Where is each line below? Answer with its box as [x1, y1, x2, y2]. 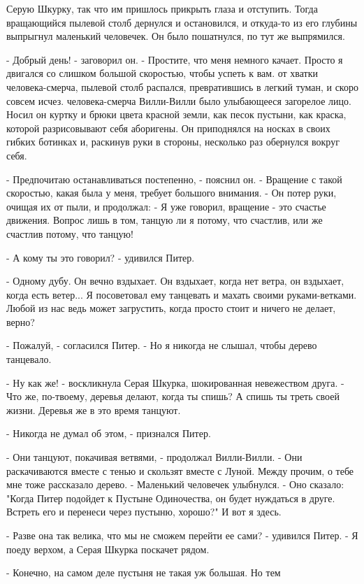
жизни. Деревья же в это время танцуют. [6, 402, 181, 417]
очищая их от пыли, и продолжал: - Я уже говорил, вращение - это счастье [6, 199, 326, 213]
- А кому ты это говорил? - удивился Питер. [6, 250, 195, 264]
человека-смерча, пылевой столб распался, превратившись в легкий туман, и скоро [6, 79, 358, 94]
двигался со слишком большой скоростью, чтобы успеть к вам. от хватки [6, 66, 318, 80]
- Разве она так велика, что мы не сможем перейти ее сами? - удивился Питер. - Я [6, 528, 358, 542]
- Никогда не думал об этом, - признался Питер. [6, 426, 211, 441]
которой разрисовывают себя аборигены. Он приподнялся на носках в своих [6, 120, 330, 135]
